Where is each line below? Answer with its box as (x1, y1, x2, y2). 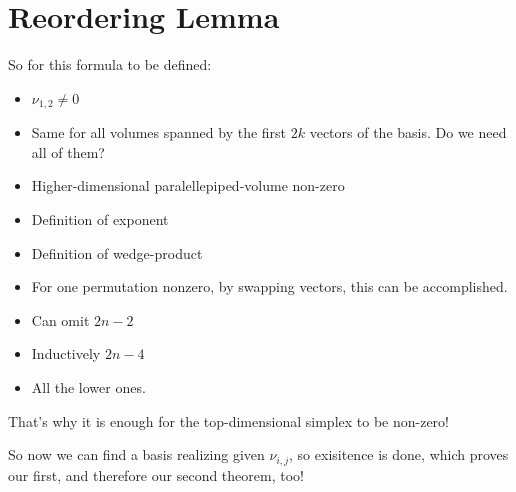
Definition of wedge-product (31, 242, 203, 263)
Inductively (31, 343, 101, 364)
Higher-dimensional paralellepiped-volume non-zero (31, 175, 345, 196)
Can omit (31, 309, 90, 330)
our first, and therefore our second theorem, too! (8, 464, 304, 485)
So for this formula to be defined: (8, 54, 212, 75)
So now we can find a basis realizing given (8, 444, 265, 465)
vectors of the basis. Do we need (309, 122, 507, 143)
